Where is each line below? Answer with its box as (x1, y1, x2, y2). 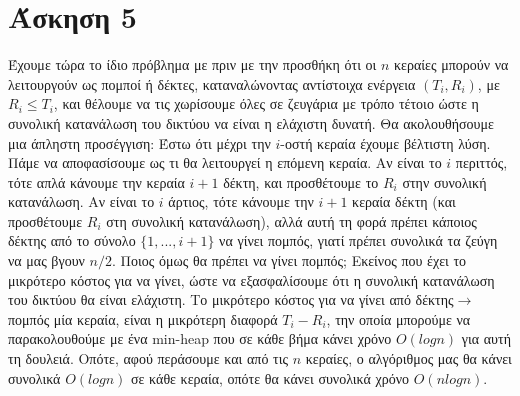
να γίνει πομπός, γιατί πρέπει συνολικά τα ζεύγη (219, 230, 498, 251)
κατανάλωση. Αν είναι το (8, 191, 155, 212)
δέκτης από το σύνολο (8, 230, 136, 251)
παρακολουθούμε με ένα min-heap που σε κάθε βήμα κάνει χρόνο (8, 328, 392, 349)
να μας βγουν (8, 250, 85, 271)
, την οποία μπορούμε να (326, 308, 471, 329)
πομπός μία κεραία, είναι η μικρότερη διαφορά (8, 308, 278, 329)
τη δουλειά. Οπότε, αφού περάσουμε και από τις (8, 348, 288, 369)
